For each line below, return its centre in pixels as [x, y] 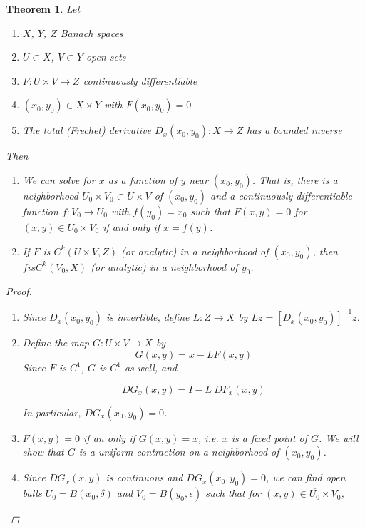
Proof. [19, 291]
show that [43, 452]
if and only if [131, 226]
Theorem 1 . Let [43, 9]
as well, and [151, 368]
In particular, [52, 412]
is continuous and [144, 477]
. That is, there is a [295, 179]
